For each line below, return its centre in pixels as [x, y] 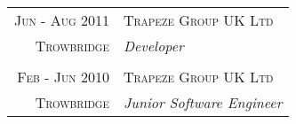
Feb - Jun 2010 [63, 77]
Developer [153, 46]
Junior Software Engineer [203, 102]
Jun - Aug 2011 [62, 20]
